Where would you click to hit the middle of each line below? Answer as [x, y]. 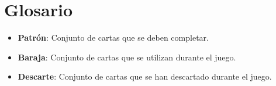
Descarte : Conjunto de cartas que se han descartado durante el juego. [145, 76]
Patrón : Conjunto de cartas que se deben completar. [113, 37]
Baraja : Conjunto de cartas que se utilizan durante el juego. [127, 57]
